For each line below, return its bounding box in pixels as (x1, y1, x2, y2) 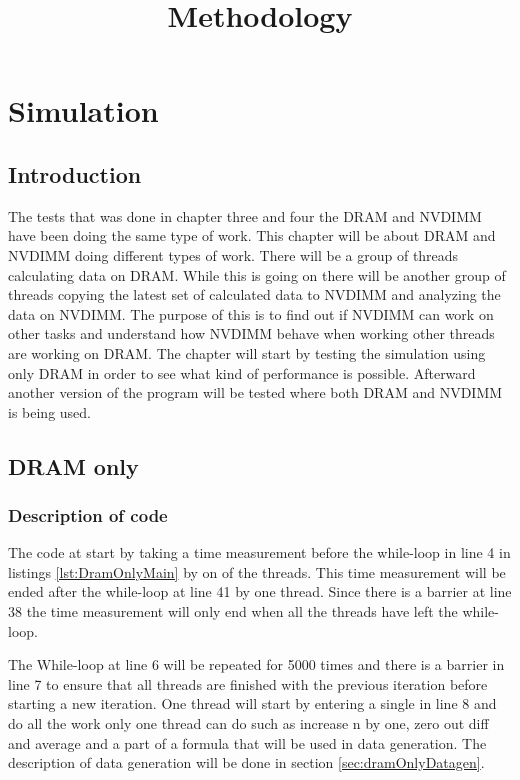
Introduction (8, 158, 142, 189)
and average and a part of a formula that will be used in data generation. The (8, 732, 487, 753)
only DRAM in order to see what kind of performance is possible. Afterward (8, 362, 476, 383)
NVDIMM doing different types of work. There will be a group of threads (8, 244, 459, 265)
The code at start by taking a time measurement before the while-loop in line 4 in (8, 542, 511, 563)
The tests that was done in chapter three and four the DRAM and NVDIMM (8, 205, 482, 226)
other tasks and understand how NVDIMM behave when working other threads (8, 323, 495, 344)
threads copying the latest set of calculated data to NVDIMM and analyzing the (8, 284, 501, 305)
